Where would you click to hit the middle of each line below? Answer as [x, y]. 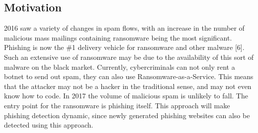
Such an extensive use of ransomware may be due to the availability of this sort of [129, 57]
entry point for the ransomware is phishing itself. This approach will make [117, 105]
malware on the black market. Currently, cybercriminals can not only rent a [120, 66]
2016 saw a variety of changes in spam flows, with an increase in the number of [124, 28]
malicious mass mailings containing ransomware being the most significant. [118, 37]
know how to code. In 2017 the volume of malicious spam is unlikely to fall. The [126, 96]
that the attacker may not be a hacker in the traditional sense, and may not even [128, 86]
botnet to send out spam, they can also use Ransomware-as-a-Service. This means [129, 76]
